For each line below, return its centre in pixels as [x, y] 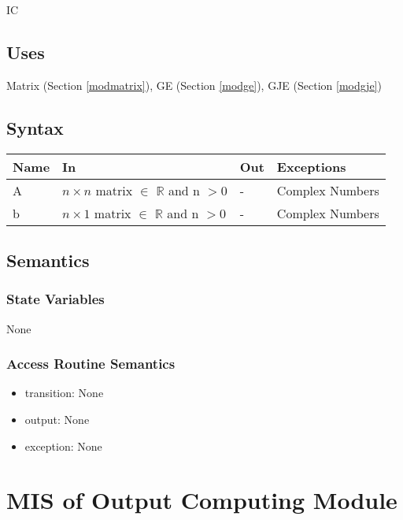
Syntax [35, 127]
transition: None [64, 393]
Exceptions [311, 166]
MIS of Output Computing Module [202, 500]
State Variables [55, 299]
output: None [57, 419]
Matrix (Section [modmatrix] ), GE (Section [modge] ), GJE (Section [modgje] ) [194, 85]
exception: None [63, 446]
